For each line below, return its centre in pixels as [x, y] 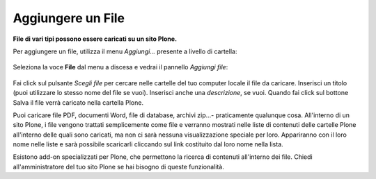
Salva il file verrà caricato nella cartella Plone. [78, 102]
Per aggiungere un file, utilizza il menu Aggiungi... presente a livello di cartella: [125, 51]
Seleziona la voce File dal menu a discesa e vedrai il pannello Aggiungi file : [120, 67]
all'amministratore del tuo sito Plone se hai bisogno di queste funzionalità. [118, 167]
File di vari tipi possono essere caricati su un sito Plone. [95, 39]
